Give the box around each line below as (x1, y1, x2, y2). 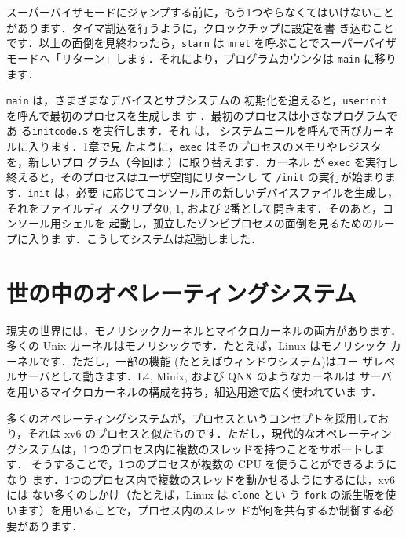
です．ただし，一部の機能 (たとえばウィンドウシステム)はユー (38, 352, 359, 369)
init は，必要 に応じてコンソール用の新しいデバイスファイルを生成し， (27, 184, 398, 200)
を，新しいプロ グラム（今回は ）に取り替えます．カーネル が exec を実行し (6, 153, 398, 169)
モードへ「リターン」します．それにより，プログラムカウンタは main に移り (6, 49, 397, 66)
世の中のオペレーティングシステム (6, 276, 357, 308)
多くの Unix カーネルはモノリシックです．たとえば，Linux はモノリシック (6, 337, 387, 354)
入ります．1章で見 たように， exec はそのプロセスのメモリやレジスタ (27, 138, 382, 154)
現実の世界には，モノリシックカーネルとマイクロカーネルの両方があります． (6, 322, 402, 338)
